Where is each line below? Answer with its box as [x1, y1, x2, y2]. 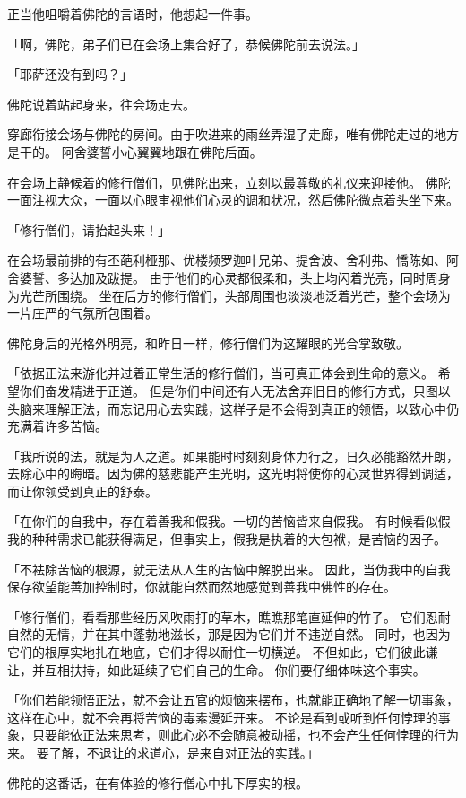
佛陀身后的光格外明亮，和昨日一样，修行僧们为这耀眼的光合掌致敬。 [7, 333, 409, 352]
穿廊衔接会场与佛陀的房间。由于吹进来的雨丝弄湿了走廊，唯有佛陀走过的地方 [7, 125, 459, 144]
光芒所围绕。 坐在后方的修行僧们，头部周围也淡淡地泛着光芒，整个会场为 [19, 285, 451, 304]
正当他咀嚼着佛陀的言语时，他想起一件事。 [7, 4, 258, 22]
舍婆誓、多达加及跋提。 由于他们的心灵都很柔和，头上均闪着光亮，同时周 [7, 267, 438, 286]
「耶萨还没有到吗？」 [7, 65, 133, 83]
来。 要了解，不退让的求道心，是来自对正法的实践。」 [7, 743, 319, 761]
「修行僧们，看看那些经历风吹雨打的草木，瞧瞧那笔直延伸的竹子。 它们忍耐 [7, 607, 451, 626]
